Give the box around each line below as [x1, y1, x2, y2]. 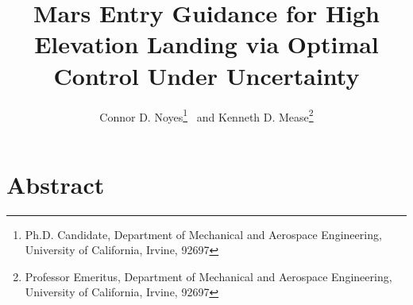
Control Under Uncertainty [53, 59, 360, 91]
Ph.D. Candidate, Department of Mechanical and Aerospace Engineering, [25, 226, 382, 242]
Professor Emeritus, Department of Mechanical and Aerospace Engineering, [25, 268, 392, 284]
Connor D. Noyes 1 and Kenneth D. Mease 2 [99, 106, 314, 125]
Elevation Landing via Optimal [34, 28, 379, 60]
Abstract [6, 168, 105, 200]
